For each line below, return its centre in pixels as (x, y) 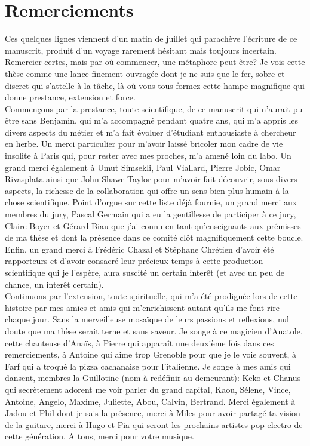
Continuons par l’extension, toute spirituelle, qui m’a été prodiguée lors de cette (151, 296)
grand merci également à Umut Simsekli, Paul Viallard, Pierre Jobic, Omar (143, 167)
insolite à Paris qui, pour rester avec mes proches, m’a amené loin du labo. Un (148, 156)
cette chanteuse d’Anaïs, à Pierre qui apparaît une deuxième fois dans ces (139, 342)
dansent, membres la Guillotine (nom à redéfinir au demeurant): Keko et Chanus (153, 378)
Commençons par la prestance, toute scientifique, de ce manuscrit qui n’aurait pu (154, 108)
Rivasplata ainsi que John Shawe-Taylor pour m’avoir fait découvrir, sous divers (151, 179)
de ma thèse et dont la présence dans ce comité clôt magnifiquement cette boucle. (154, 237)
